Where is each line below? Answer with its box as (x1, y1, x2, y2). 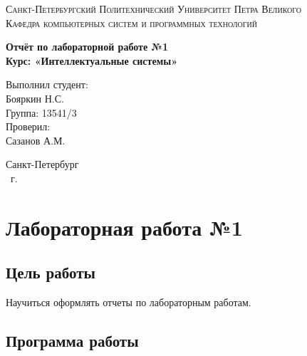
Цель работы (6, 261, 95, 283)
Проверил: (6, 119, 51, 134)
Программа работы (6, 330, 139, 352)
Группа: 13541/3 (6, 105, 77, 120)
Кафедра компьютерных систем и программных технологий (6, 15, 257, 30)
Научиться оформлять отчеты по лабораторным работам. (6, 295, 251, 310)
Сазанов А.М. (6, 132, 66, 147)
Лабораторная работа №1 (6, 212, 243, 241)
